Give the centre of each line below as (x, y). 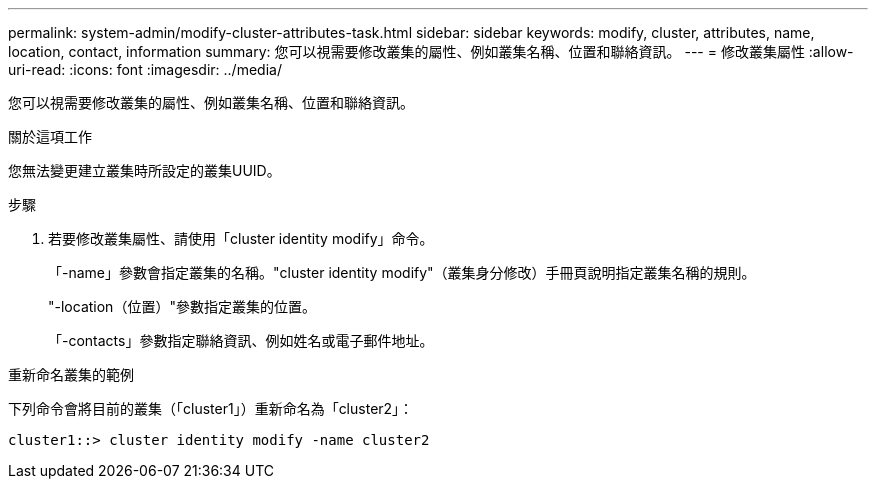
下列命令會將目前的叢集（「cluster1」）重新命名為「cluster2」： (211, 408)
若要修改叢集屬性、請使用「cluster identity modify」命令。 (241, 238)
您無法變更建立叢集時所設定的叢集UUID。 (144, 170)
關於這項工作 (50, 136)
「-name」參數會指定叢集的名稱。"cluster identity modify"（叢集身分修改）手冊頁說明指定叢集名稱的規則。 (402, 272)
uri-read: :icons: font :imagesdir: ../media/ (145, 69)
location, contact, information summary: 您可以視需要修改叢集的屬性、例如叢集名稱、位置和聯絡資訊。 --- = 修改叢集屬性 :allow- (431, 51)
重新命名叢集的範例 (71, 374)
